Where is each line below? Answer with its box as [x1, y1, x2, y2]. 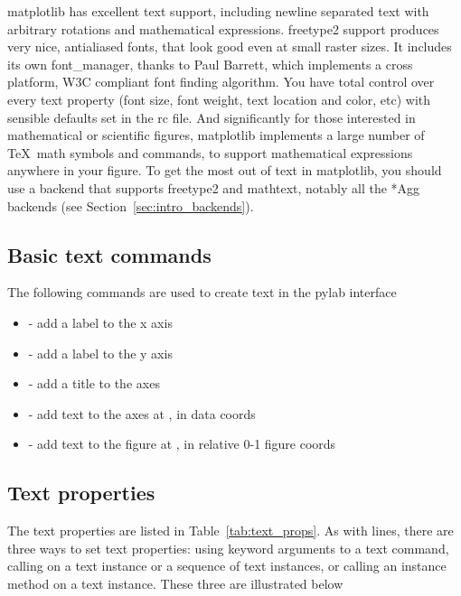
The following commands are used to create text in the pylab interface [7, 283, 397, 302]
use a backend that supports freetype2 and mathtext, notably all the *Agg [7, 178, 420, 197]
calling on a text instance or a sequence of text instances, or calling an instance [7, 556, 447, 575]
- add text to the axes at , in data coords [28, 404, 256, 423]
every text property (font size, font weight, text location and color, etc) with [7, 89, 431, 108]
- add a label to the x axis [28, 312, 173, 331]
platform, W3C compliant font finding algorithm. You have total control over [7, 72, 435, 91]
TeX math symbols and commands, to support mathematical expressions [7, 143, 413, 162]
